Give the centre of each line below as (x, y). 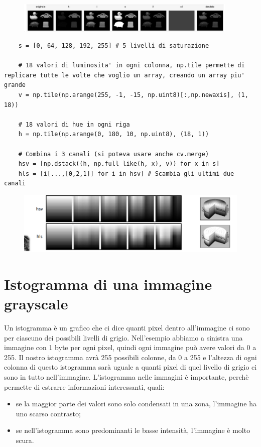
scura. (25, 440)
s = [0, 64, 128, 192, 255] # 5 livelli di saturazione (114, 46)
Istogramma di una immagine (108, 284)
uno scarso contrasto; (48, 413)
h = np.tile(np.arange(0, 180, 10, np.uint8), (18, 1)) (114, 134)
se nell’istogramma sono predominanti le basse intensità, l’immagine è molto (133, 430)
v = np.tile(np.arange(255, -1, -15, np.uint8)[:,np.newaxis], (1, (133, 95)
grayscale (36, 303)
